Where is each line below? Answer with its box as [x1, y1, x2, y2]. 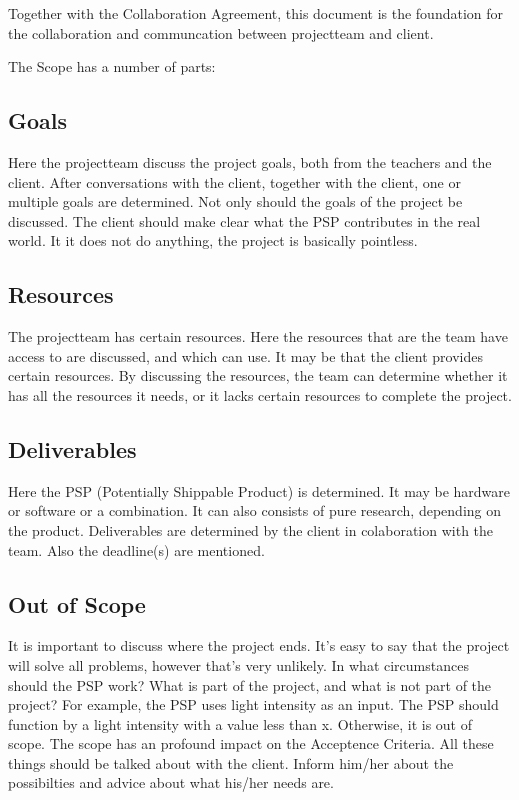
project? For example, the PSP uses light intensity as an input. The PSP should [8, 694, 499, 715]
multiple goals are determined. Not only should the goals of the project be [8, 191, 463, 212]
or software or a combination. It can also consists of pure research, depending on [8, 500, 502, 521]
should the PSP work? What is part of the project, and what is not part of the [8, 674, 492, 695]
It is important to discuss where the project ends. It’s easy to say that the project [8, 635, 510, 656]
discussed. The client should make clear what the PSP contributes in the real [8, 210, 481, 231]
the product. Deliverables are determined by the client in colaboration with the [8, 519, 494, 540]
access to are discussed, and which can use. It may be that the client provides [8, 345, 483, 366]
